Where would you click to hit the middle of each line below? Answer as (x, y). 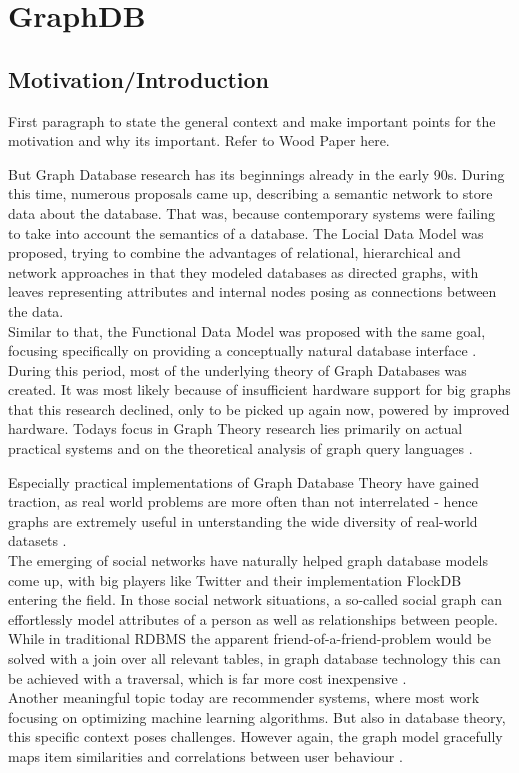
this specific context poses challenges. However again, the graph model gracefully (255, 736)
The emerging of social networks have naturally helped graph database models (248, 560)
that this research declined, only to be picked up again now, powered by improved (259, 408)
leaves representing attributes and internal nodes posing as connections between (252, 291)
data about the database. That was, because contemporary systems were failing (252, 212)
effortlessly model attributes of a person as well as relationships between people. (253, 618)
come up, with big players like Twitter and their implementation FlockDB (235, 579)
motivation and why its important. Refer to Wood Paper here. (199, 140)
